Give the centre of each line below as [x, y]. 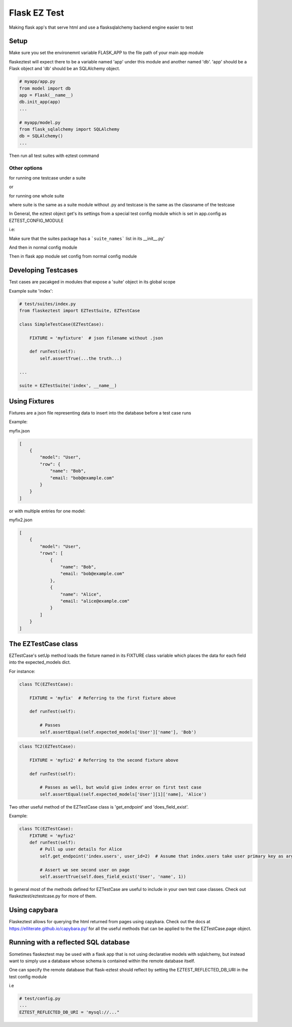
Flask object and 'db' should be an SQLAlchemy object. [64, 69]
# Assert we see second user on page [85, 870]
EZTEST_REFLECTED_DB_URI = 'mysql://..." [69, 1012]
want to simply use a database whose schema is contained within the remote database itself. [102, 961]
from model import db [45, 88]
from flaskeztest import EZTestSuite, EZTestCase [80, 311]
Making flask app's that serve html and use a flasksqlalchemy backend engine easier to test [101, 27]
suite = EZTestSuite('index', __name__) [68, 386]
